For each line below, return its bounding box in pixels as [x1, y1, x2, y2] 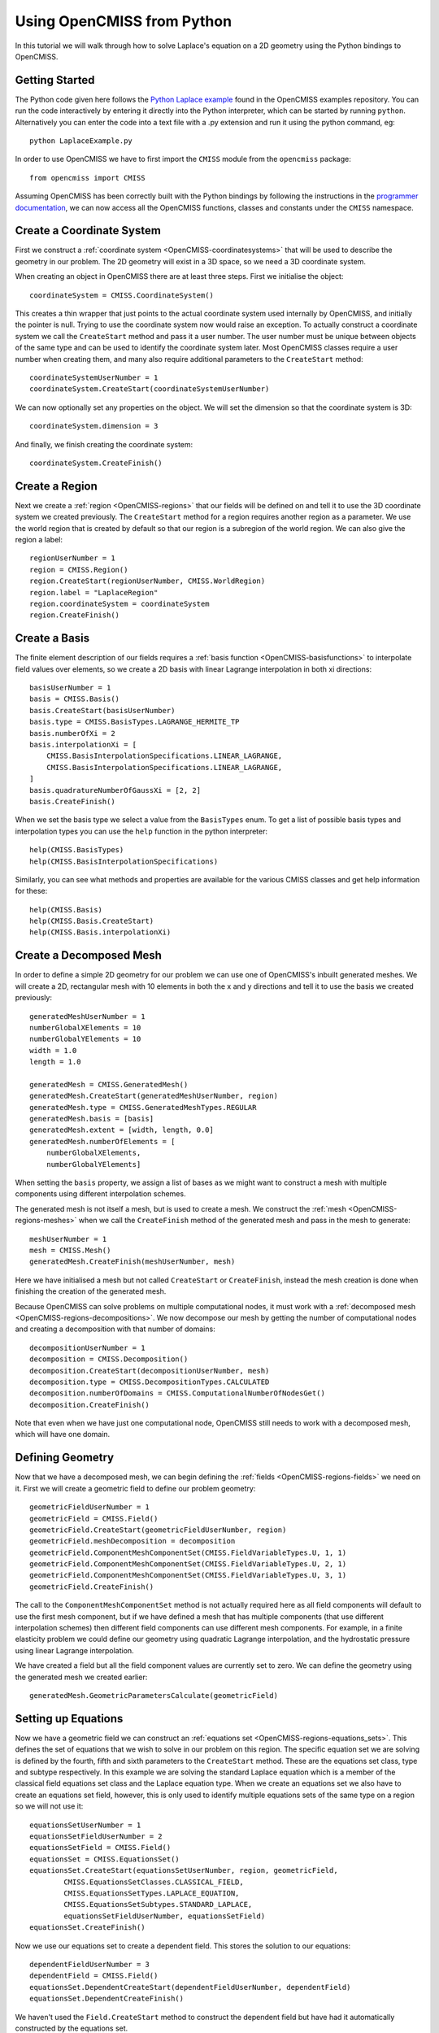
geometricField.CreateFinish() [29, 1582, 154, 1591]
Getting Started [15, 73, 95, 87]
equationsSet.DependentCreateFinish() [29, 1994, 185, 2004]
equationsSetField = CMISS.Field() [29, 1843, 172, 1852]
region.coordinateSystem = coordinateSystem [29, 599, 211, 608]
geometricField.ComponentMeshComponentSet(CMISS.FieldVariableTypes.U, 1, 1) [29, 1548, 347, 1557]
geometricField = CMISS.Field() [29, 1513, 159, 1523]
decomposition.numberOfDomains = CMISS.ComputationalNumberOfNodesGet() [29, 1389, 325, 1398]
